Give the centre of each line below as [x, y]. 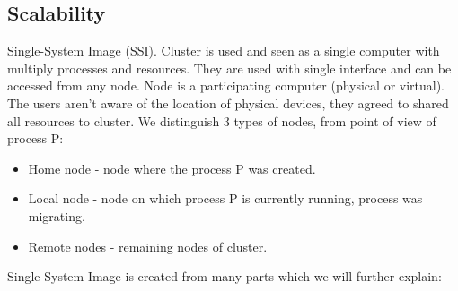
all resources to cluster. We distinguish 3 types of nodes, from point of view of [222, 120]
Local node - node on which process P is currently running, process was [225, 198]
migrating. [57, 215]
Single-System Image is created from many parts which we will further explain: [225, 276]
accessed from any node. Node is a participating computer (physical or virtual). [226, 86]
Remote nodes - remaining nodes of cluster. [148, 246]
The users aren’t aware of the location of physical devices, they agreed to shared [228, 103]
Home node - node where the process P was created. [172, 168]
